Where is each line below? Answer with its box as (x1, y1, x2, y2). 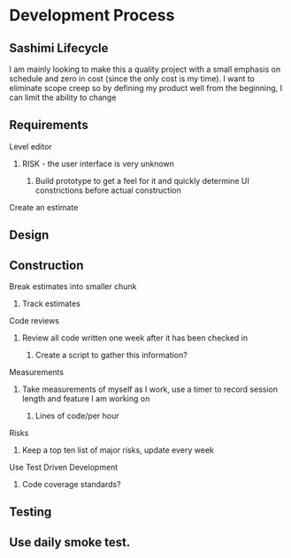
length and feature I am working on (21, 394, 150, 404)
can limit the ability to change (9, 92, 117, 103)
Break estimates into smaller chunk (9, 281, 137, 292)
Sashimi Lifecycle (9, 41, 109, 56)
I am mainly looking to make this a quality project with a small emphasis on (9, 64, 281, 74)
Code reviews (9, 316, 60, 326)
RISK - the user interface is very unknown (21, 158, 175, 169)
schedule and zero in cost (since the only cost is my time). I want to (9, 73, 255, 84)
